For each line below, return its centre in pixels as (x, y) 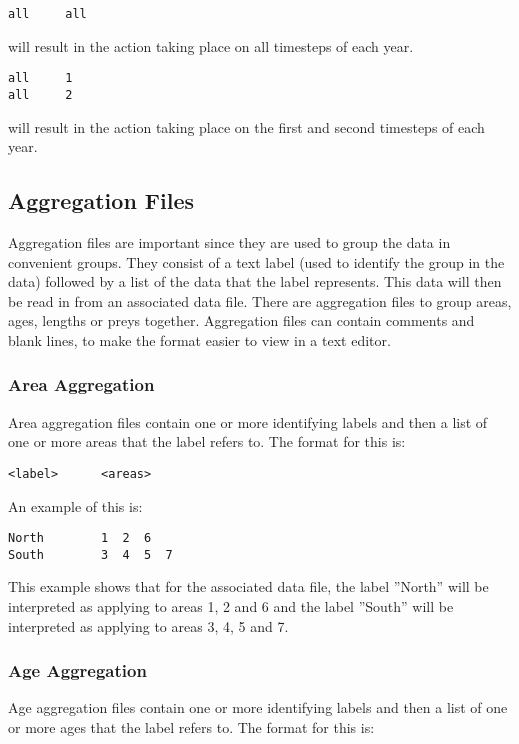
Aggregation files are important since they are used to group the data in (229, 241)
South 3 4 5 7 (90, 554)
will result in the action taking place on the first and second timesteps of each (246, 126)
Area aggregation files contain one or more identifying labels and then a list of (248, 421)
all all (47, 14)
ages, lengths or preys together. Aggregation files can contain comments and (241, 320)
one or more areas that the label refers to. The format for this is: (207, 441)
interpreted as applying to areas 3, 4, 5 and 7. (148, 625)
